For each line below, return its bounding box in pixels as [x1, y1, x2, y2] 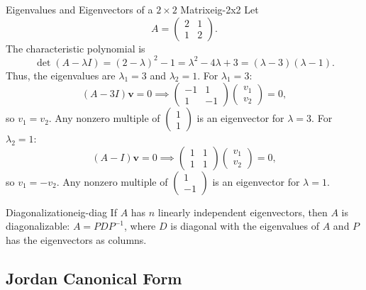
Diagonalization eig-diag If [6, 204, 117, 219]
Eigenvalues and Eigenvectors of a [6, 2, 153, 16]
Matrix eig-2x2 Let [180, 2, 259, 16]
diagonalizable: [6, 218, 70, 233]
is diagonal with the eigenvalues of [170, 218, 320, 233]
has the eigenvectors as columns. [6, 233, 147, 247]
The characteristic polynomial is [6, 40, 145, 55]
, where [123, 218, 156, 233]
